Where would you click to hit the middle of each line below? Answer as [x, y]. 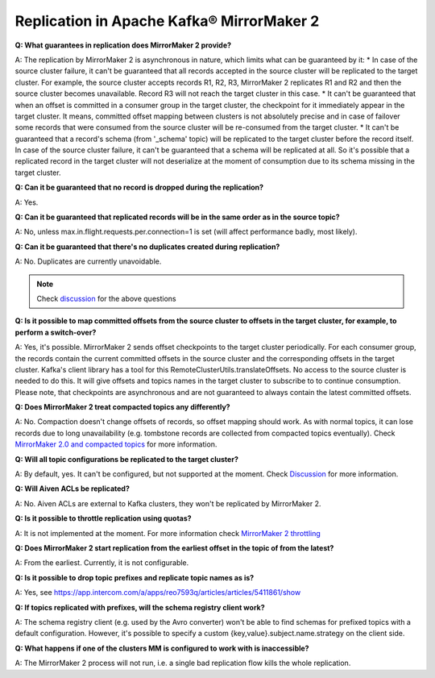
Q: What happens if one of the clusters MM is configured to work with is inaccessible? [162, 648]
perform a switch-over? [56, 332]
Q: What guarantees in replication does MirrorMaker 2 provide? [123, 45]
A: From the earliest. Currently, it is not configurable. [102, 563]
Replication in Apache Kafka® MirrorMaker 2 [167, 21]
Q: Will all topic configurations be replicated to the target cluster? [127, 459]
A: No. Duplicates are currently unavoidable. [88, 261]
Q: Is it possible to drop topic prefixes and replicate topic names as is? [135, 577]
